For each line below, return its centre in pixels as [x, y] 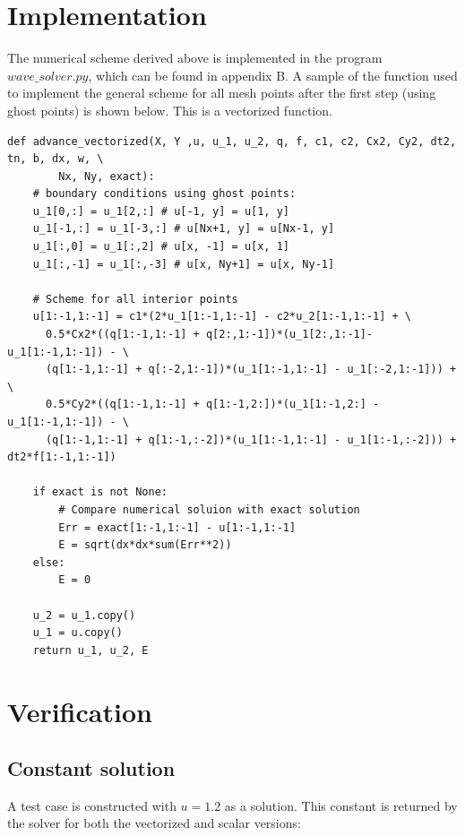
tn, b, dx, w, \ [56, 159]
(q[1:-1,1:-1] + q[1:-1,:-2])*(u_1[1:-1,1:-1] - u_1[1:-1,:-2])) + [251, 439]
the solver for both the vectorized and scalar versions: [154, 823]
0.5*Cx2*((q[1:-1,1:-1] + [122, 335]
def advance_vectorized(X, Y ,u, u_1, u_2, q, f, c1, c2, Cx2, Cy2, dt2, [232, 141]
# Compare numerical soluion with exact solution [209, 509]
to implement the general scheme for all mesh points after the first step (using [222, 93]
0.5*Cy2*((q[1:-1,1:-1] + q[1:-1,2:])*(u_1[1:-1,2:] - [212, 405]
